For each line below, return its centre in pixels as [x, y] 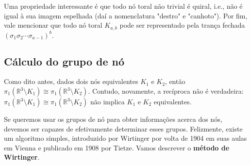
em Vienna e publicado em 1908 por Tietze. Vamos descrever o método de [117, 147]
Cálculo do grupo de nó [64, 61]
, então [175, 81]
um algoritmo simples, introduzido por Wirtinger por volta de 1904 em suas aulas [125, 138]
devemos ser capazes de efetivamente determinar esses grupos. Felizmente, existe [123, 128]
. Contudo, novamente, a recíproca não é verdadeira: [166, 91]
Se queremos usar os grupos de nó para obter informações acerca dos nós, [113, 119]
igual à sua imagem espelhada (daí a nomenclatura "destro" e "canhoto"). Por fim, [126, 15]
